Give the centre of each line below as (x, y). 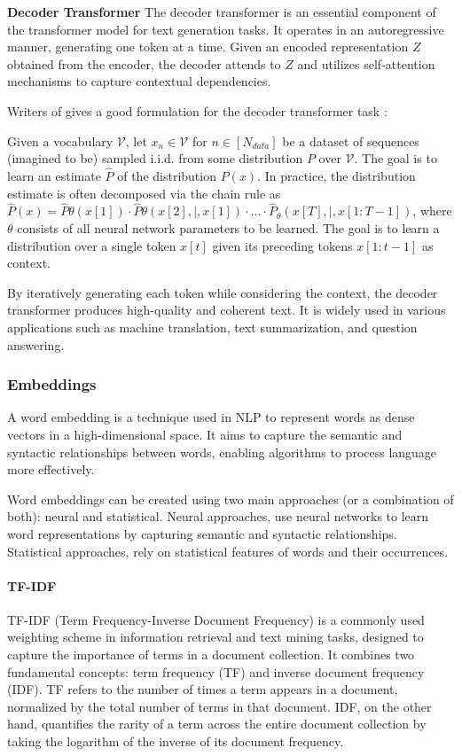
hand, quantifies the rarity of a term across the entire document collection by (217, 724)
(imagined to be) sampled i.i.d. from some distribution (155, 158)
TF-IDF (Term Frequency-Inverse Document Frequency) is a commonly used (216, 619)
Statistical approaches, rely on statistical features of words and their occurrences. (228, 551)
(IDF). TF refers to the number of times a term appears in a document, (203, 689)
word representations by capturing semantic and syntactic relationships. (202, 533)
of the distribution (167, 175)
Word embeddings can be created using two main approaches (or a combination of (231, 499)
